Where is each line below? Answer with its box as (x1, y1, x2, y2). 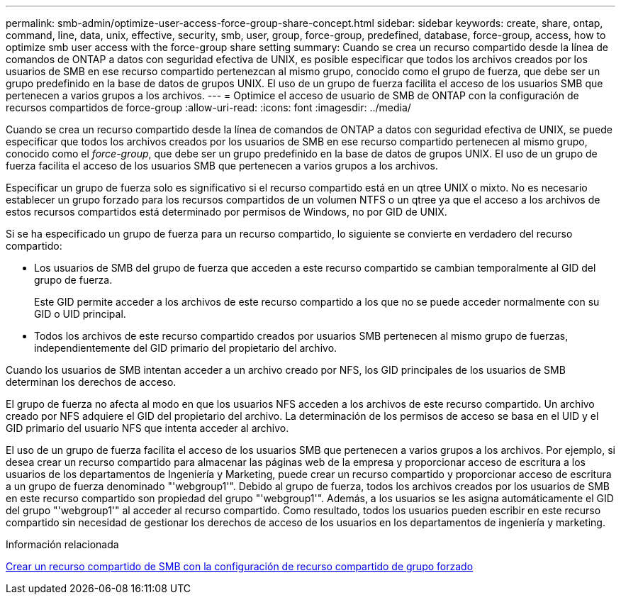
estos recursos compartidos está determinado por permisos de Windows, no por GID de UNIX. (6, 206, 447, 218)
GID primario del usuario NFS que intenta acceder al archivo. (6, 422, 289, 434)
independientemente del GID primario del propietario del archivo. (34, 342, 337, 354)
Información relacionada (6, 538, 119, 550)
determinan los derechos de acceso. (6, 376, 177, 388)
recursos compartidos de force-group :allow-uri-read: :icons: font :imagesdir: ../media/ (6, 101, 411, 113)
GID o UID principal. (34, 308, 126, 320)
